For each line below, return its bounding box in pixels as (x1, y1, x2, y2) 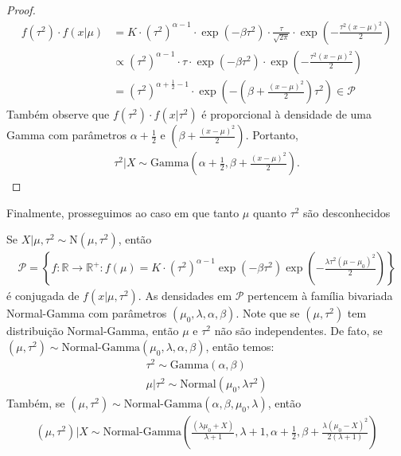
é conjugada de (6, 287, 80, 304)
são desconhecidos (303, 204, 391, 220)
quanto (252, 204, 286, 220)
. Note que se (236, 305, 300, 322)
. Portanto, (245, 127, 298, 143)
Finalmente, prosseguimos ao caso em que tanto (6, 204, 239, 220)
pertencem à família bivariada (247, 287, 393, 304)
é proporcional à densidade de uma (201, 106, 372, 123)
